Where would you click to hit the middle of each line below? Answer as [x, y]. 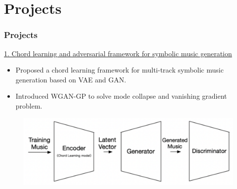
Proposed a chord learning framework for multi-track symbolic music [119, 70]
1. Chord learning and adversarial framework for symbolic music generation [118, 53]
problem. [29, 105]
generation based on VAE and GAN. [71, 79]
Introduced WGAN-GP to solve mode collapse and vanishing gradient [121, 96]
